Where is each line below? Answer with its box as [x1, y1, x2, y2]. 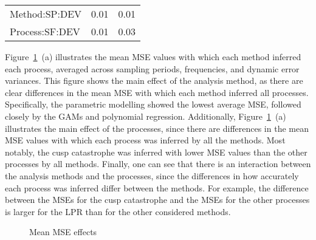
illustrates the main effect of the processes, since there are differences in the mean [5, 122, 309, 134]
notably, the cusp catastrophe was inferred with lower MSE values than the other [5, 145, 307, 158]
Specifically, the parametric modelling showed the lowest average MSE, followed [5, 98, 301, 111]
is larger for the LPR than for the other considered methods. [5, 205, 231, 218]
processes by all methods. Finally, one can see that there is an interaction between [5, 157, 311, 170]
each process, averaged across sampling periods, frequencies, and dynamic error [5, 62, 300, 75]
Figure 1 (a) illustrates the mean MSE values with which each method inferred [5, 50, 301, 63]
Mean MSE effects [29, 225, 97, 238]
